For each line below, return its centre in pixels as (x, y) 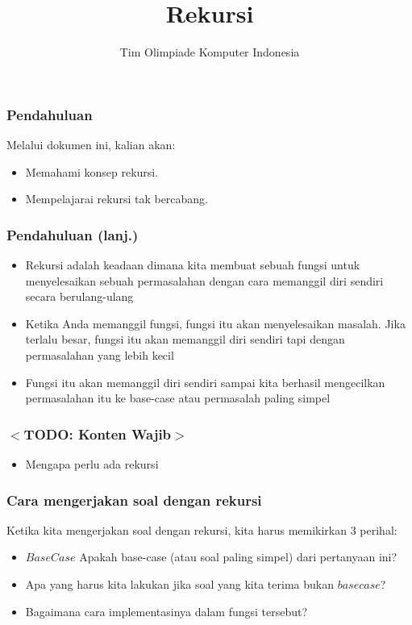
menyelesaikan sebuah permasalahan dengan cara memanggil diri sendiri (204, 280)
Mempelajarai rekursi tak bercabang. (117, 199)
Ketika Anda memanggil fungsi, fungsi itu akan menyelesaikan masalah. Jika (215, 323)
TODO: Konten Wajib (98, 433)
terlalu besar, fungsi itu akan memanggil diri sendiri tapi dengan (185, 339)
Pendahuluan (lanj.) (73, 234)
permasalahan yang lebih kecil (100, 354)
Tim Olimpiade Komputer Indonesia (210, 52)
